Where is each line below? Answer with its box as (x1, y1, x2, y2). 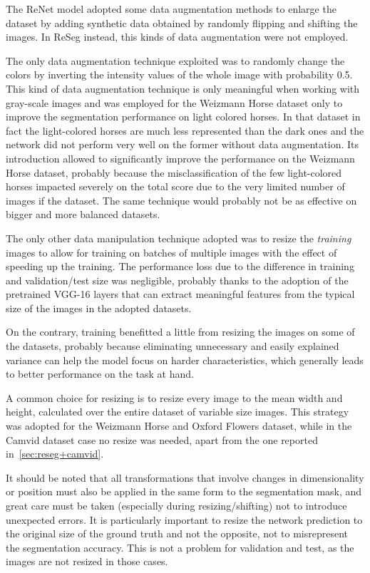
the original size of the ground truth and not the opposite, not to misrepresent (6, 526, 349, 541)
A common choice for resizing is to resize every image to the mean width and (6, 390, 343, 405)
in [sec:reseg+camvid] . (6, 446, 104, 461)
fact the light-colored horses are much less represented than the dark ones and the (6, 123, 364, 138)
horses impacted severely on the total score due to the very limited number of (6, 179, 345, 194)
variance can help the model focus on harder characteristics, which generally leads (6, 352, 364, 367)
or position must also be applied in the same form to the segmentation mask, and (6, 484, 362, 499)
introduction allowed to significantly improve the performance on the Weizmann (6, 150, 355, 165)
